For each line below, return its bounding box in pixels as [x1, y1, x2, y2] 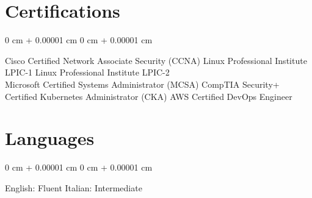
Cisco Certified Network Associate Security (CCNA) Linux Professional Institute [5, 54, 307, 66]
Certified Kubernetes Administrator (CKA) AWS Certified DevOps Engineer [5, 90, 292, 102]
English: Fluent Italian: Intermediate [5, 181, 142, 194]
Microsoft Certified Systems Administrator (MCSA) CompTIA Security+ [5, 77, 280, 90]
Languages [5, 126, 95, 150]
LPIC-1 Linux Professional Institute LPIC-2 [5, 66, 170, 79]
